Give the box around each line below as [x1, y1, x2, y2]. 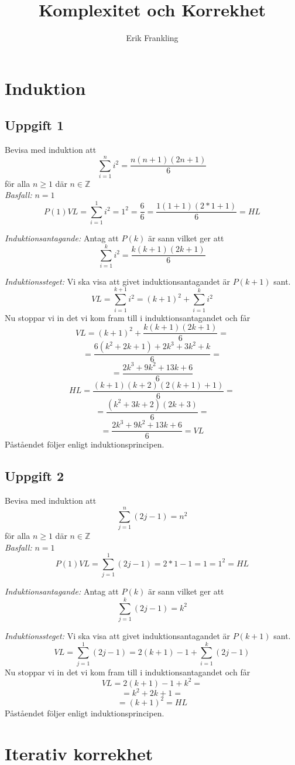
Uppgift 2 [5, 467, 64, 485]
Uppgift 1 [5, 116, 64, 134]
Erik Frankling [126, 32, 179, 44]
